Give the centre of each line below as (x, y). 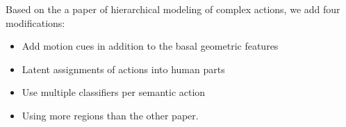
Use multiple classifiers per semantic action (114, 92)
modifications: (35, 22)
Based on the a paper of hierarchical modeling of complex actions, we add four (173, 9)
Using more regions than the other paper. (110, 115)
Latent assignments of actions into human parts (123, 69)
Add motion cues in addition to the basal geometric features (150, 46)
